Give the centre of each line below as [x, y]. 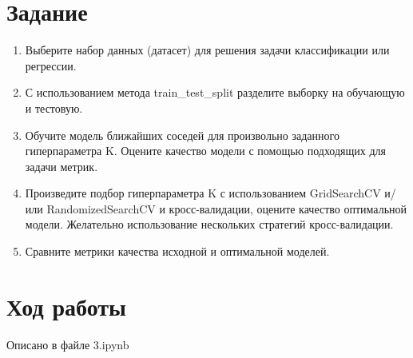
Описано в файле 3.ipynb [68, 344]
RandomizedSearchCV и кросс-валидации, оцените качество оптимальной [227, 208]
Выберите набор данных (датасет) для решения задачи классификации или [207, 50]
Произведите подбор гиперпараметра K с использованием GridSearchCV [203, 193]
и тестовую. [54, 107]
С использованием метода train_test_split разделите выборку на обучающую [215, 92]
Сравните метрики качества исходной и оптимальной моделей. [177, 251]
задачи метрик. [62, 166]
